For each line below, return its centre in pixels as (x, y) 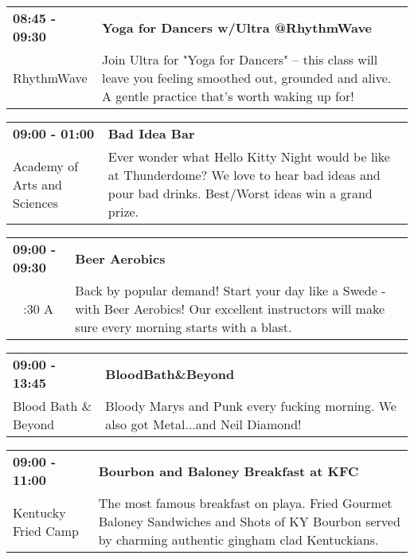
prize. (123, 211)
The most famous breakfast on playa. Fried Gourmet (245, 503)
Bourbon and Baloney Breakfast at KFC (228, 471)
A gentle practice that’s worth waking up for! (228, 96)
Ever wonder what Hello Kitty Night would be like (249, 156)
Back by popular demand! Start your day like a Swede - (230, 290)
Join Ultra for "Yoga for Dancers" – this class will (240, 59)
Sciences (35, 202)
